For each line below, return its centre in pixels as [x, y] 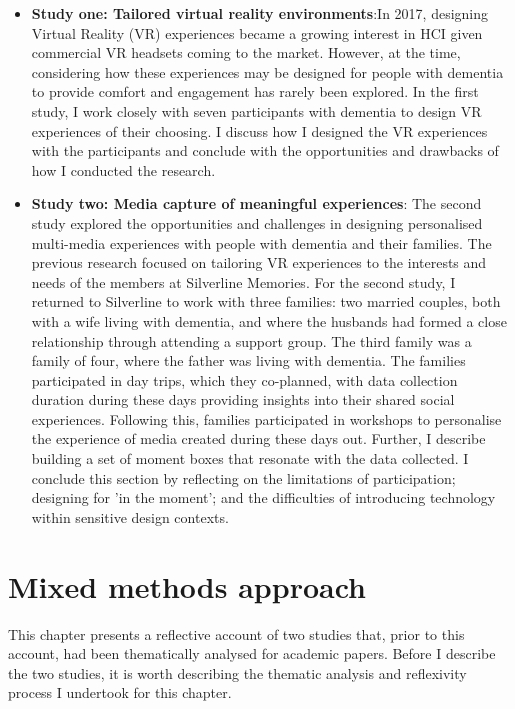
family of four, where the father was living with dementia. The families [248, 360]
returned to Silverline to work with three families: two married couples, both [266, 301]
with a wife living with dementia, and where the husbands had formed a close [269, 320]
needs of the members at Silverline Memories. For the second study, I [243, 281]
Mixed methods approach [187, 585]
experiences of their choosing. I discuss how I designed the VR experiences [259, 130]
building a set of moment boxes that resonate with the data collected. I [250, 458]
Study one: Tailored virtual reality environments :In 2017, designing [260, 13]
